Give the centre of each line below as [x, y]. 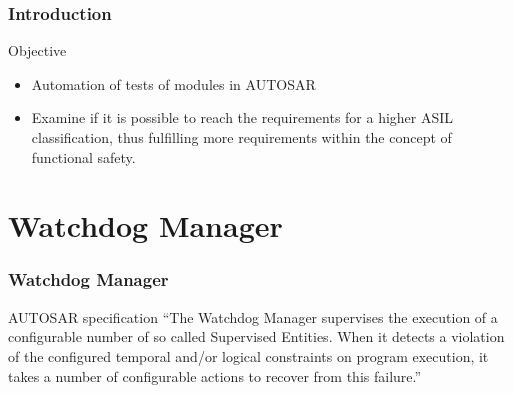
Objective [37, 50]
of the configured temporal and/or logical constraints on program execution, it [248, 355]
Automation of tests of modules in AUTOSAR [173, 83]
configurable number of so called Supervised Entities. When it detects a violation [256, 336]
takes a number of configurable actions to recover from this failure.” [215, 375]
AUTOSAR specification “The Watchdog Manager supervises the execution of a [253, 316]
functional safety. [83, 156]
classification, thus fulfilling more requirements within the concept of [241, 137]
